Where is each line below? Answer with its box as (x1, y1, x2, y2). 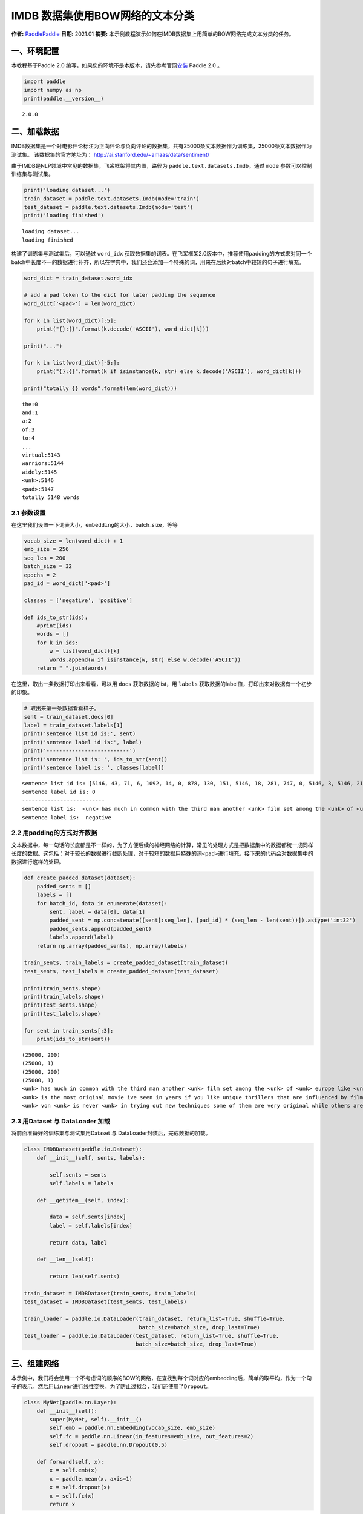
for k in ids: (36, 639, 79, 646)
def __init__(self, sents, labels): (36, 1154, 145, 1161)
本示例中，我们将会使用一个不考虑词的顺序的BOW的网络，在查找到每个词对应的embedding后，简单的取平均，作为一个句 (11, 1374, 312, 1381)
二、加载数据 (11, 127, 59, 137)
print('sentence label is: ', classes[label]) (24, 764, 165, 772)
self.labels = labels (49, 1180, 114, 1186)
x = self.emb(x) (49, 1467, 98, 1474)
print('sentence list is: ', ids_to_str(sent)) (24, 756, 168, 762)
